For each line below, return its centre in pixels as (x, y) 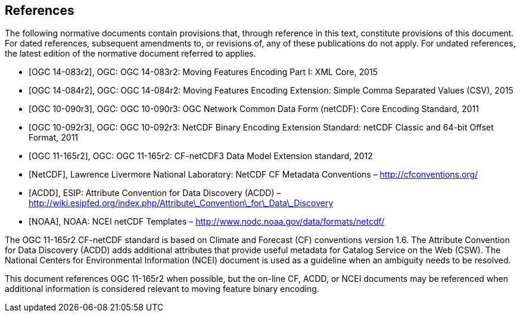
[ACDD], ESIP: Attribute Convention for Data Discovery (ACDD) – (155, 193)
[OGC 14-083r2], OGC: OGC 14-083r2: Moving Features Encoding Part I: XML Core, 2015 (203, 72)
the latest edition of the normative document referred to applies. (130, 54)
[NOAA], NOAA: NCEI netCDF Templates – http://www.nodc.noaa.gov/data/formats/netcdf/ (207, 222)
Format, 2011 (54, 138)
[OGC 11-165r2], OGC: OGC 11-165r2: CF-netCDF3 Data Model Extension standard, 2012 (201, 156)
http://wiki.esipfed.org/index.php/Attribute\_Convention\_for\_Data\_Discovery (181, 203)
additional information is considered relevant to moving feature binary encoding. (162, 289)
